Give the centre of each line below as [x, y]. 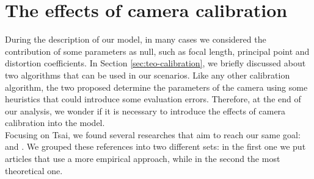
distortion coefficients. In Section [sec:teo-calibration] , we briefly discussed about [155, 63]
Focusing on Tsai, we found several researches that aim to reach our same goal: [153, 134]
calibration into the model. [55, 123]
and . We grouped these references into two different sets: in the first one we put [155, 146]
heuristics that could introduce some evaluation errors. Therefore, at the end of [153, 99]
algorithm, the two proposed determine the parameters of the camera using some [156, 87]
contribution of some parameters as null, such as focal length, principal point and [157, 51]
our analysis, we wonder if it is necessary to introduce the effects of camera [145, 111]
